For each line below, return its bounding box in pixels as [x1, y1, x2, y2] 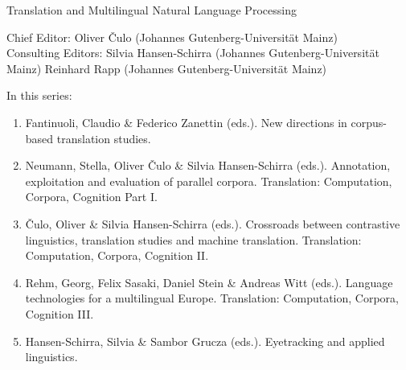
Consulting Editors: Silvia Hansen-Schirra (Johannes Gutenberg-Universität [6, 44, 379, 61]
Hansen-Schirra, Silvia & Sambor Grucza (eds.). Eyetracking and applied [25, 332, 385, 349]
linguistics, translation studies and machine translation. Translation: [25, 231, 362, 248]
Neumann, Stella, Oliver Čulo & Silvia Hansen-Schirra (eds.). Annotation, [25, 157, 391, 174]
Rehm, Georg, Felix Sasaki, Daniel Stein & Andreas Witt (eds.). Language [25, 273, 393, 290]
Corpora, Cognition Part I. [25, 188, 158, 205]
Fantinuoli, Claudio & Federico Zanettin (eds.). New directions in [25, 113, 347, 130]
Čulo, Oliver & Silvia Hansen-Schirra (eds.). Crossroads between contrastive [25, 215, 400, 232]
